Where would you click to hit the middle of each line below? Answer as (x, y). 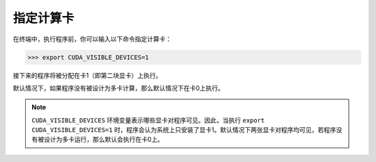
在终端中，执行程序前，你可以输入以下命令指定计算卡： (92, 39)
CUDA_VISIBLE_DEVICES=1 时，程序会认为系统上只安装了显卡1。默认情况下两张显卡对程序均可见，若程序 (184, 130)
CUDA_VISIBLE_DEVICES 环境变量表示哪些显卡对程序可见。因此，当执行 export (148, 120)
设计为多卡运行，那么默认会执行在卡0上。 (103, 140)
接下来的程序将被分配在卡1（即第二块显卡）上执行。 (87, 75)
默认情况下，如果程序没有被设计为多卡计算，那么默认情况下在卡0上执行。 (118, 88)
